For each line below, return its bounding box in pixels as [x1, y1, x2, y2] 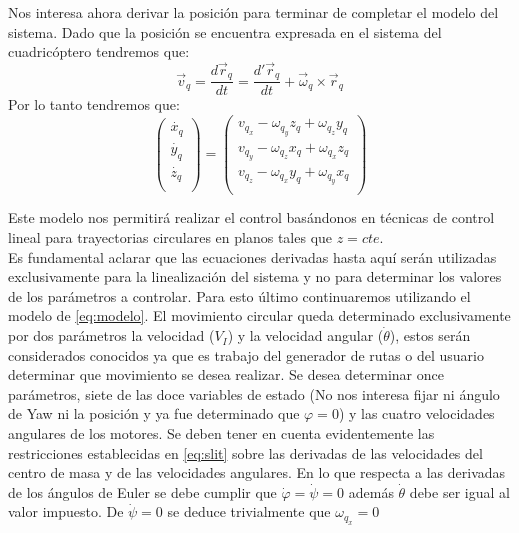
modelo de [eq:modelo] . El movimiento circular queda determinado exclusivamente [8, 305, 511, 326]
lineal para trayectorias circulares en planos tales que [8, 227, 333, 248]
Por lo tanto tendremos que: [8, 94, 180, 115]
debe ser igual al [409, 481, 510, 502]
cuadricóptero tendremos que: [8, 41, 190, 62]
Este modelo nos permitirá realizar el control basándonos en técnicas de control [8, 207, 495, 228]
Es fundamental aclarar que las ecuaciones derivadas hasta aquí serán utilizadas [8, 246, 497, 267]
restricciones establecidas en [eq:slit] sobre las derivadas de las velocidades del [8, 442, 483, 463]
